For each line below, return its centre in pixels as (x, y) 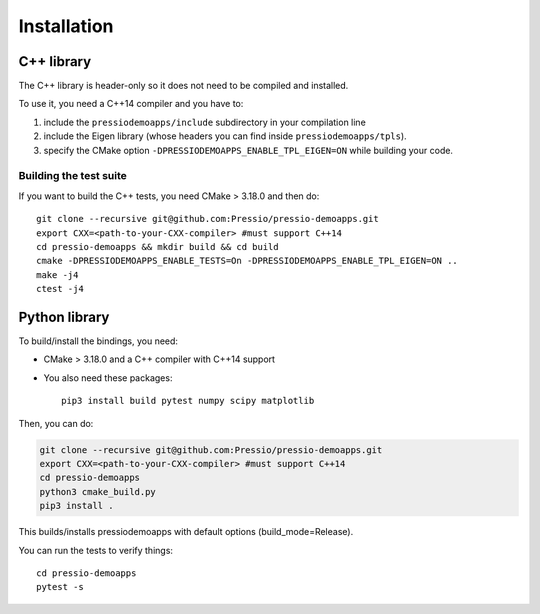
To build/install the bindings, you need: (98, 341)
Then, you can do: (56, 423)
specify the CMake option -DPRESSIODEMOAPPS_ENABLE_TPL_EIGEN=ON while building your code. (248, 150)
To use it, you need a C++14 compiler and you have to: (131, 104)
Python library (64, 316)
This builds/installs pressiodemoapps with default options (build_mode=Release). (186, 532)
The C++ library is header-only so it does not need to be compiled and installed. (183, 86)
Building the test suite (72, 176)
